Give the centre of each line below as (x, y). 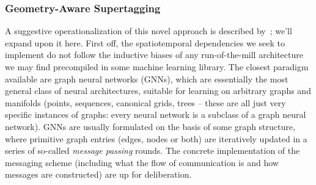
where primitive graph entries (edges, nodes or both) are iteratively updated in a (156, 138)
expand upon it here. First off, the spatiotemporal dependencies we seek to (145, 42)
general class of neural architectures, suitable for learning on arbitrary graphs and (158, 91)
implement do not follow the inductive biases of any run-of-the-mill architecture (154, 55)
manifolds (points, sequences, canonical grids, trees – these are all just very (145, 102)
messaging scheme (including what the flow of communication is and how (142, 162)
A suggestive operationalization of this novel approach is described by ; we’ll (149, 31)
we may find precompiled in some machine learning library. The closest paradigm (157, 67)
